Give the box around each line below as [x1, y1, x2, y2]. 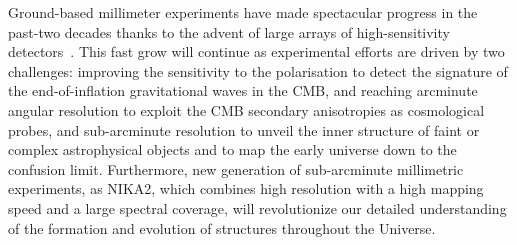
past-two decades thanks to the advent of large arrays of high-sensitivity [8, 21, 450, 42]
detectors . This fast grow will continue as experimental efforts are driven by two [8, 41, 505, 62]
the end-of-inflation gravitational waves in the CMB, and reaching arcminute [8, 80, 478, 101]
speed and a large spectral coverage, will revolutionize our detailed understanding [8, 197, 507, 218]
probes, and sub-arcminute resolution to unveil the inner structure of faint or [8, 119, 480, 140]
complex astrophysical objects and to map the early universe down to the [8, 139, 457, 160]
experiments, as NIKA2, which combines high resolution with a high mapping [8, 178, 484, 199]
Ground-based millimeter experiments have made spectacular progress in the [8, 2, 478, 22]
